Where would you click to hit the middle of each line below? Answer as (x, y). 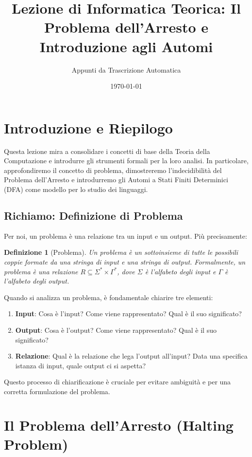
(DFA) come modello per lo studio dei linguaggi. (76, 189)
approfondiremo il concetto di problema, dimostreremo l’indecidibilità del (113, 170)
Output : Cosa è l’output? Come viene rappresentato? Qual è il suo (116, 330)
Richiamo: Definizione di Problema (93, 215)
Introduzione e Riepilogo (88, 127)
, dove (126, 271)
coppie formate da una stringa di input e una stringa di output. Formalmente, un (125, 261)
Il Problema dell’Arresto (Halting (119, 425)
